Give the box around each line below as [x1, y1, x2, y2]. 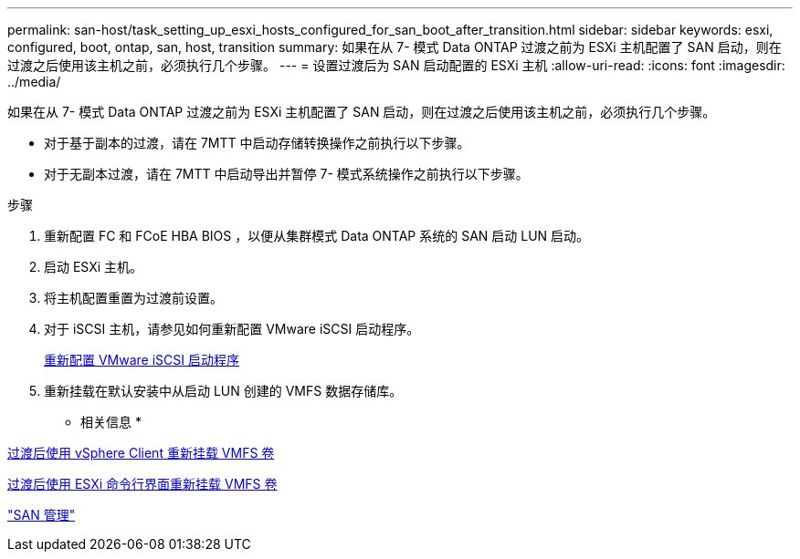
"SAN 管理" [7, 507, 76, 523]
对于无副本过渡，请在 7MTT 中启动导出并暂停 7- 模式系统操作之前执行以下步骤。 [44, 166, 529, 181]
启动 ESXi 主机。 [44, 259, 143, 274]
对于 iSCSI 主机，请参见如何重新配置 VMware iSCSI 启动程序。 [44, 321, 420, 336]
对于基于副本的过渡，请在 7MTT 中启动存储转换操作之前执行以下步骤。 [44, 135, 470, 150]
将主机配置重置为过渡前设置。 [44, 290, 223, 305]
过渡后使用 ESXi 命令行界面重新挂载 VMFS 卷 [7, 476, 278, 492]
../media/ [7, 74, 61, 89]
